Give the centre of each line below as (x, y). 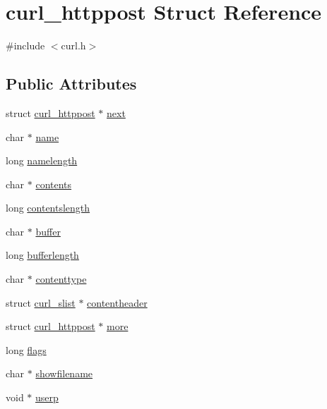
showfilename (64, 373)
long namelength (42, 160)
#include (25, 45)
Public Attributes (71, 84)
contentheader (117, 302)
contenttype (61, 279)
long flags (26, 349)
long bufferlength (42, 255)
